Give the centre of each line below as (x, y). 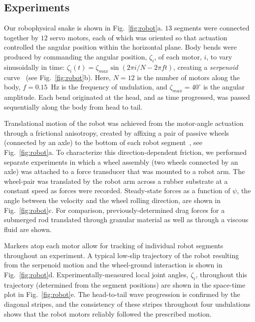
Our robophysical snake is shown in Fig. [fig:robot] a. (83, 28)
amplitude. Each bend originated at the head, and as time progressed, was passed (127, 97)
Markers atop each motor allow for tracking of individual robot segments (114, 246)
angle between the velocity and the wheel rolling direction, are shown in (112, 200)
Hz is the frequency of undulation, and (109, 87)
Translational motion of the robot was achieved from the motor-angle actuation (124, 123)
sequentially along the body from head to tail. (73, 106)
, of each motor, (178, 56)
